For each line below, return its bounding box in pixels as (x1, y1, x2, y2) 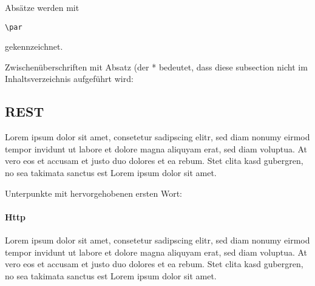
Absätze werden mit (5, 1, 80, 13)
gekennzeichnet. (5, 40, 63, 53)
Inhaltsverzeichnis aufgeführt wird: (5, 72, 134, 85)
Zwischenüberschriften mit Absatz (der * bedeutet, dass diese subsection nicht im (5, 60, 308, 73)
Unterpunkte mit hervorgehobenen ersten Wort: (5, 186, 182, 199)
